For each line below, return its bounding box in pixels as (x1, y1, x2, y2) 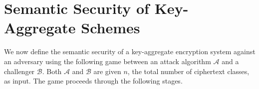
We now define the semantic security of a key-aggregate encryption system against (4, 46, 256, 57)
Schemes (81, 17, 140, 38)
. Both (42, 66, 62, 76)
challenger (4, 66, 35, 76)
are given (93, 66, 121, 76)
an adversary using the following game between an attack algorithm (4, 56, 211, 66)
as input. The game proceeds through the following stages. (4, 76, 183, 86)
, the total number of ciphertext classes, (127, 66, 250, 76)
